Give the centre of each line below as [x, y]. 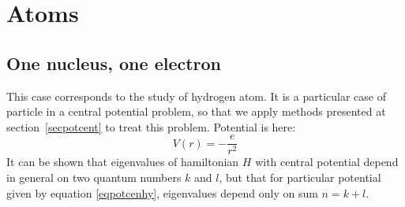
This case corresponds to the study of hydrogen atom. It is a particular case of [196, 96]
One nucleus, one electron [114, 63]
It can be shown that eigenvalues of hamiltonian [123, 162]
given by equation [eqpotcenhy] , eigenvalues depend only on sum [162, 192]
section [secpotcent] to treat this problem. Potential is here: [151, 126]
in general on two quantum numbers [94, 177]
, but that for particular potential [300, 177]
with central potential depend [327, 162]
